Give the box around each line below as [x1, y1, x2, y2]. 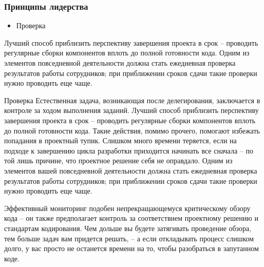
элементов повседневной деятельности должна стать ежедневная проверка [4, 58, 236, 68]
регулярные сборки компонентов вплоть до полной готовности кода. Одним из [4, 47, 250, 58]
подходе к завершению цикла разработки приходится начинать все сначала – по [4, 145, 253, 156]
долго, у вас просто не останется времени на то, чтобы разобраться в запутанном [4, 243, 259, 254]
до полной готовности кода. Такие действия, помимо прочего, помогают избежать [4, 125, 260, 136]
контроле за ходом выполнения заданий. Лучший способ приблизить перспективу [4, 105, 259, 116]
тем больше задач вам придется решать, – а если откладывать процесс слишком [4, 233, 254, 243]
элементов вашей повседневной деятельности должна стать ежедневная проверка [4, 165, 257, 176]
